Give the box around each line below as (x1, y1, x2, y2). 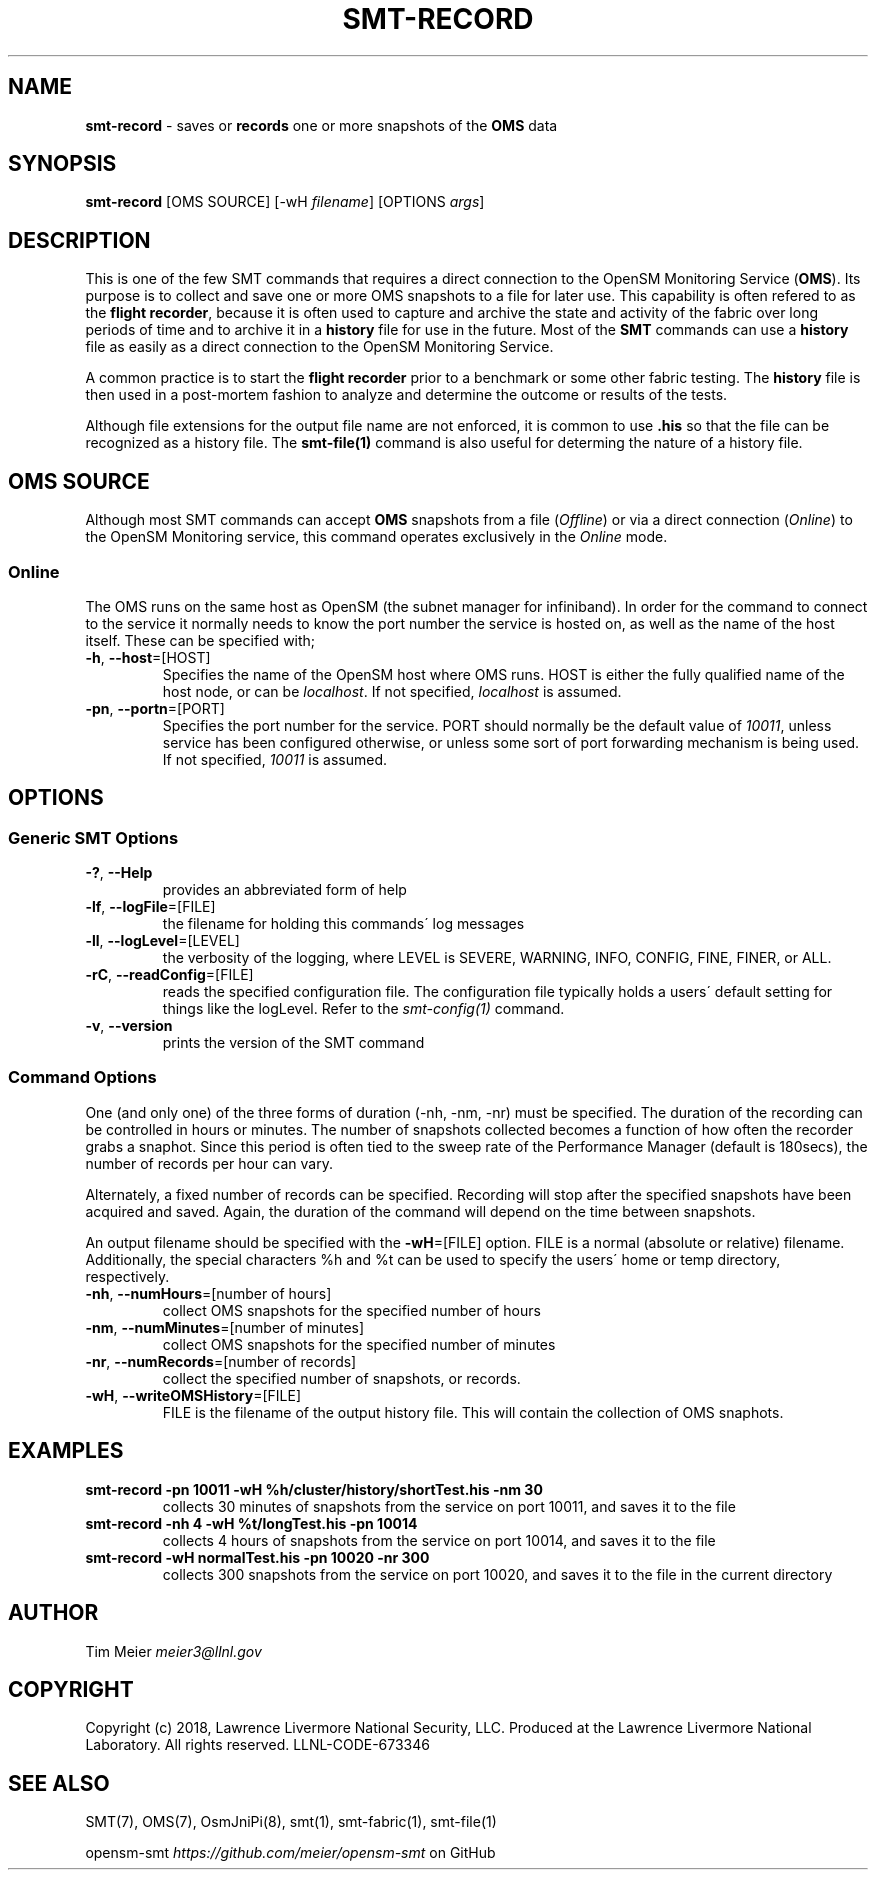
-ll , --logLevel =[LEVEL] (85, 932, 240, 950)
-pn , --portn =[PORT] (85, 699, 225, 717)
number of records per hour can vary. (85, 1154, 333, 1172)
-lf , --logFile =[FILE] (85, 898, 216, 916)
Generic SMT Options (8, 827, 179, 848)
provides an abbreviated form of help (162, 881, 407, 899)
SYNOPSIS (8, 151, 117, 177)
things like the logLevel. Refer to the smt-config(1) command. (162, 1000, 565, 1018)
